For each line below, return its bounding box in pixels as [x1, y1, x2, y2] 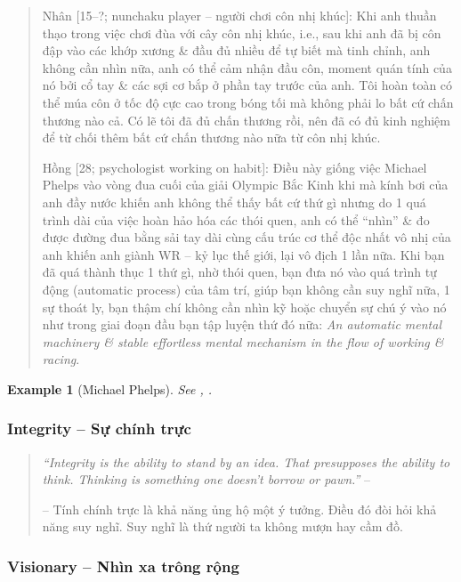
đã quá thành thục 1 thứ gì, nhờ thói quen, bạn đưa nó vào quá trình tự [42, 263, 437, 281]
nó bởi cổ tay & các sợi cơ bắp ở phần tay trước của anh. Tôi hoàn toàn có [42, 76, 453, 94]
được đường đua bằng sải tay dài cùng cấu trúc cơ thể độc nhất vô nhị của [42, 228, 451, 247]
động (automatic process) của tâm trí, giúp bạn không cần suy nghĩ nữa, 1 [42, 279, 450, 298]
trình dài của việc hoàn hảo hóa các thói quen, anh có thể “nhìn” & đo [42, 210, 430, 229]
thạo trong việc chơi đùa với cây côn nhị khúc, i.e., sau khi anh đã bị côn [42, 23, 441, 42]
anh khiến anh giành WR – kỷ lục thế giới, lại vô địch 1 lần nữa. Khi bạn [42, 245, 445, 263]
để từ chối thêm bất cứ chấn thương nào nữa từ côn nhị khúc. [42, 128, 381, 147]
